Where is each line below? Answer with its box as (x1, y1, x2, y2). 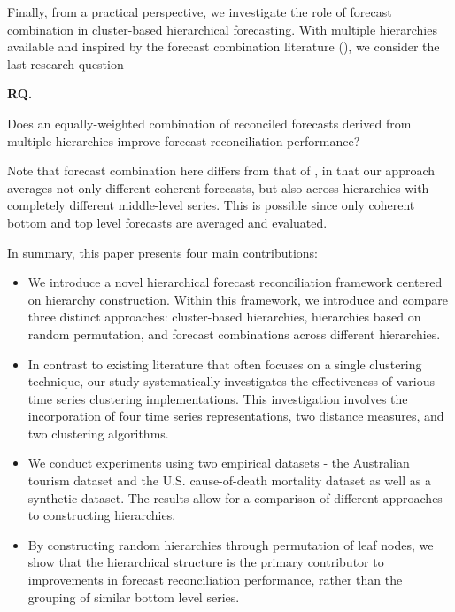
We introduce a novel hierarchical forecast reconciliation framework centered (27, 273, 443, 291)
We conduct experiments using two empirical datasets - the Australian (27, 453, 410, 472)
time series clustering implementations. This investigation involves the (27, 389, 408, 407)
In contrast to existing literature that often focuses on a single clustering (27, 354, 422, 373)
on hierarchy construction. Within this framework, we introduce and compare (27, 290, 448, 308)
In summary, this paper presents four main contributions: (7, 243, 319, 261)
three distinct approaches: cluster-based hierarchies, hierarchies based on (27, 307, 421, 326)
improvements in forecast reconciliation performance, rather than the (27, 570, 403, 589)
